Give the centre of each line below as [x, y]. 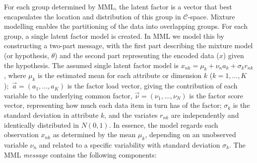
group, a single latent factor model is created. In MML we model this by [114, 36]
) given [233, 55]
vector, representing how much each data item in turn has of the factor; [113, 105]
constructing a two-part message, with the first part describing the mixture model [128, 45]
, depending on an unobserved [191, 134]
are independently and [205, 115]
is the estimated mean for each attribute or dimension [120, 75]
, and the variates [131, 115]
